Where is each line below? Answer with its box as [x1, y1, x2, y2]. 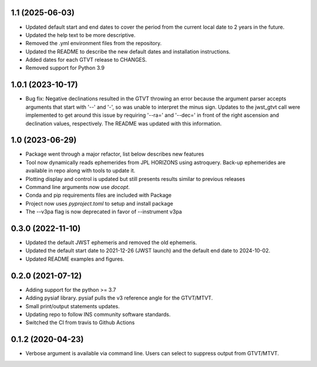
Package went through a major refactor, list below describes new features [25, 150, 204, 158]
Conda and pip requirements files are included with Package [25, 191, 172, 199]
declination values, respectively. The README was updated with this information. [25, 120, 222, 127]
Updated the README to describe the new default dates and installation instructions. [25, 48, 231, 55]
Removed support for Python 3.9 [25, 65, 105, 72]
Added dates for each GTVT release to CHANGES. [25, 56, 147, 63]
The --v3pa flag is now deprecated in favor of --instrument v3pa [25, 208, 182, 216]
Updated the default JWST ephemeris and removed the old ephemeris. [25, 239, 197, 246]
